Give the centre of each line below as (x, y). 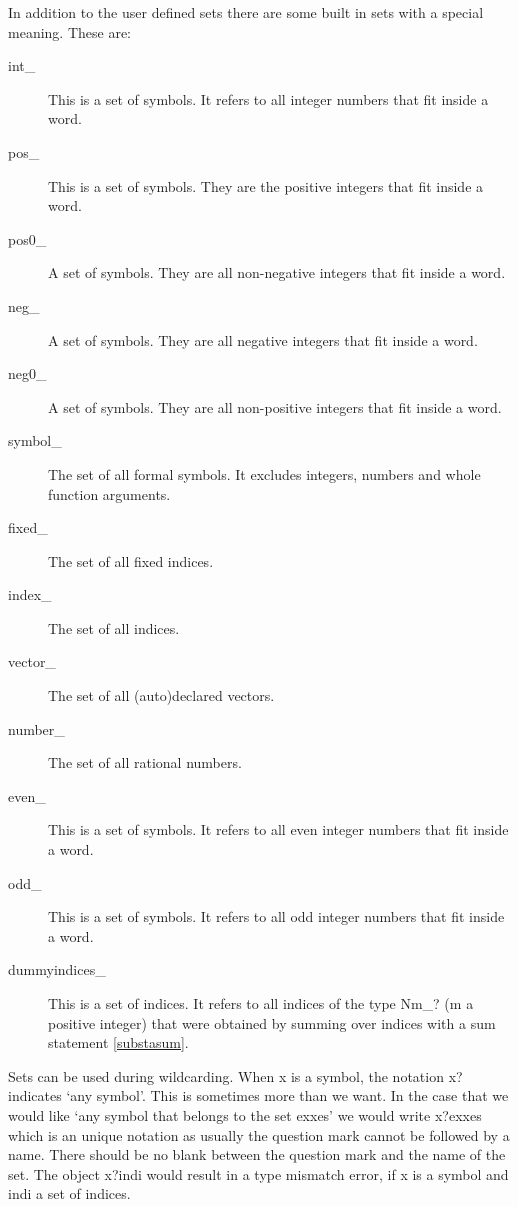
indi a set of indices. (69, 1193)
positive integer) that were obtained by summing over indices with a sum (272, 1022)
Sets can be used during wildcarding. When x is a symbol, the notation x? (235, 1075)
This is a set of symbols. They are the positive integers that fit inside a (266, 185)
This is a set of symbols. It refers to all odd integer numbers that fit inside (276, 916)
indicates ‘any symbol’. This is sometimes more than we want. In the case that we (258, 1095)
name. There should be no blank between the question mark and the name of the (257, 1154)
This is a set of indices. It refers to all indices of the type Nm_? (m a (261, 1003)
